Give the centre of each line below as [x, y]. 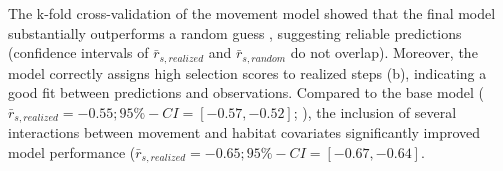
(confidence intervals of [78, 52]
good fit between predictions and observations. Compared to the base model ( [246, 92]
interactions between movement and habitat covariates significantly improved [244, 132]
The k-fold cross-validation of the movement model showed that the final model [252, 13]
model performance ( [72, 151]
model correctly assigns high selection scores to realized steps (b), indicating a [247, 72]
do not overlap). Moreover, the [384, 52]
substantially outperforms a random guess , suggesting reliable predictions [235, 32]
